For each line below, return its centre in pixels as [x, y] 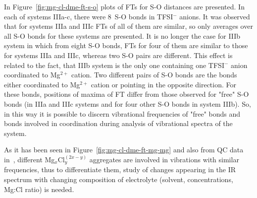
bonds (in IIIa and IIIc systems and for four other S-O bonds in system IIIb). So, [128, 103]
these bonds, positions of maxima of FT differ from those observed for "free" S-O [127, 94]
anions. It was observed [215, 16]
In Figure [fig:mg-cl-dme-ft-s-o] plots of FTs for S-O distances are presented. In [124, 6]
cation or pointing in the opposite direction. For [164, 84]
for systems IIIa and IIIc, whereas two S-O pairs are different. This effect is [118, 55]
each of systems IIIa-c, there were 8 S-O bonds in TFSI [89, 16]
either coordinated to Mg [42, 84]
